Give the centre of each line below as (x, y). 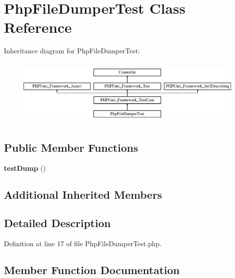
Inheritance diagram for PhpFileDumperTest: (72, 51)
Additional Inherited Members (83, 194)
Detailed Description (58, 223)
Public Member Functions (71, 147)
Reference (38, 27)
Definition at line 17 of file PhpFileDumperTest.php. (83, 243)
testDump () (25, 168)
